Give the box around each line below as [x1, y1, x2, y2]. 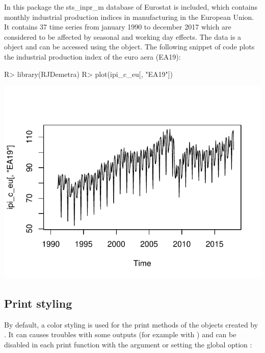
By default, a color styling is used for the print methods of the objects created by [4, 319, 258, 330]
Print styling [4, 295, 72, 311]
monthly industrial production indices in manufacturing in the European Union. [4, 11, 254, 22]
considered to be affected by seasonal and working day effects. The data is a [4, 31, 242, 42]
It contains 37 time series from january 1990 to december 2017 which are [4, 21, 231, 32]
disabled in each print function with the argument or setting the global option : [4, 339, 252, 349]
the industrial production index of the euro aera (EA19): [4, 51, 181, 62]
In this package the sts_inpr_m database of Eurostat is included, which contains [4, 2, 258, 12]
